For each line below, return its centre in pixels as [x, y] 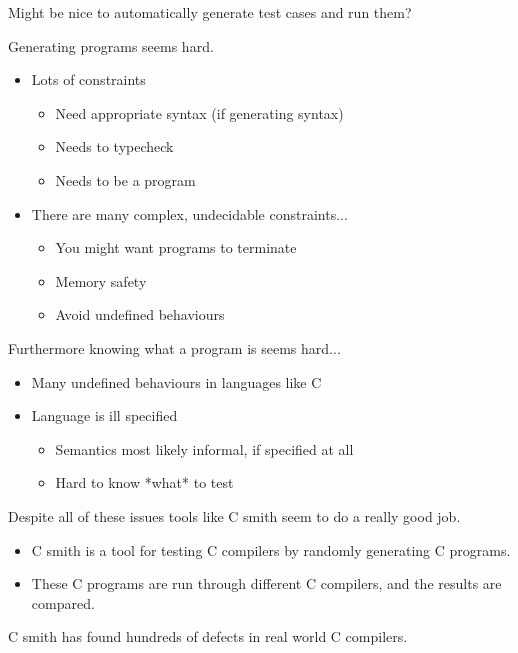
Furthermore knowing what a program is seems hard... [174, 347]
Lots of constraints [88, 79]
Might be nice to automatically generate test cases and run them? [210, 12]
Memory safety [101, 280]
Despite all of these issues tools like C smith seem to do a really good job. [234, 515]
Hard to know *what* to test [144, 482]
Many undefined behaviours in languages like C [176, 381]
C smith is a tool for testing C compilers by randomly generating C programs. [271, 549]
